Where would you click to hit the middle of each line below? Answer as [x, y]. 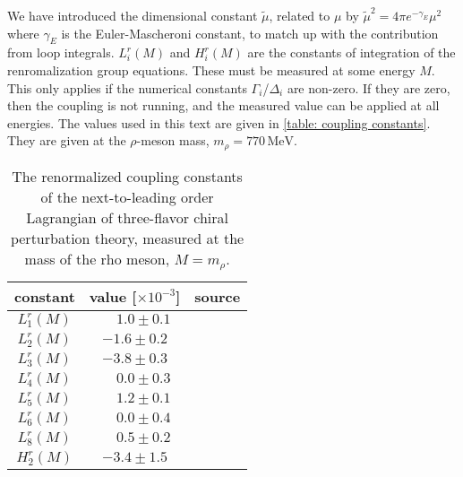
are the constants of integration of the [352, 52]
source [218, 296]
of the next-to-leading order [127, 196]
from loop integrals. [61, 52]
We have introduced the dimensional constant [133, 15]
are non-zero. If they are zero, [369, 87]
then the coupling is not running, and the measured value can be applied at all [223, 105]
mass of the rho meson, [97, 258]
